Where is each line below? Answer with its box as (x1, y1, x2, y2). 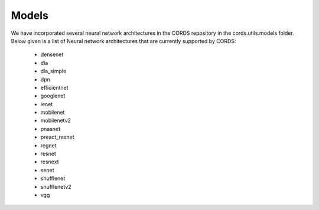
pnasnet (40, 125, 61, 132)
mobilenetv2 (40, 117, 71, 124)
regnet (40, 142, 57, 149)
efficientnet (40, 84, 69, 91)
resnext (40, 158, 59, 165)
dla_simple (40, 68, 67, 75)
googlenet (40, 92, 66, 100)
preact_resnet (40, 133, 74, 141)
